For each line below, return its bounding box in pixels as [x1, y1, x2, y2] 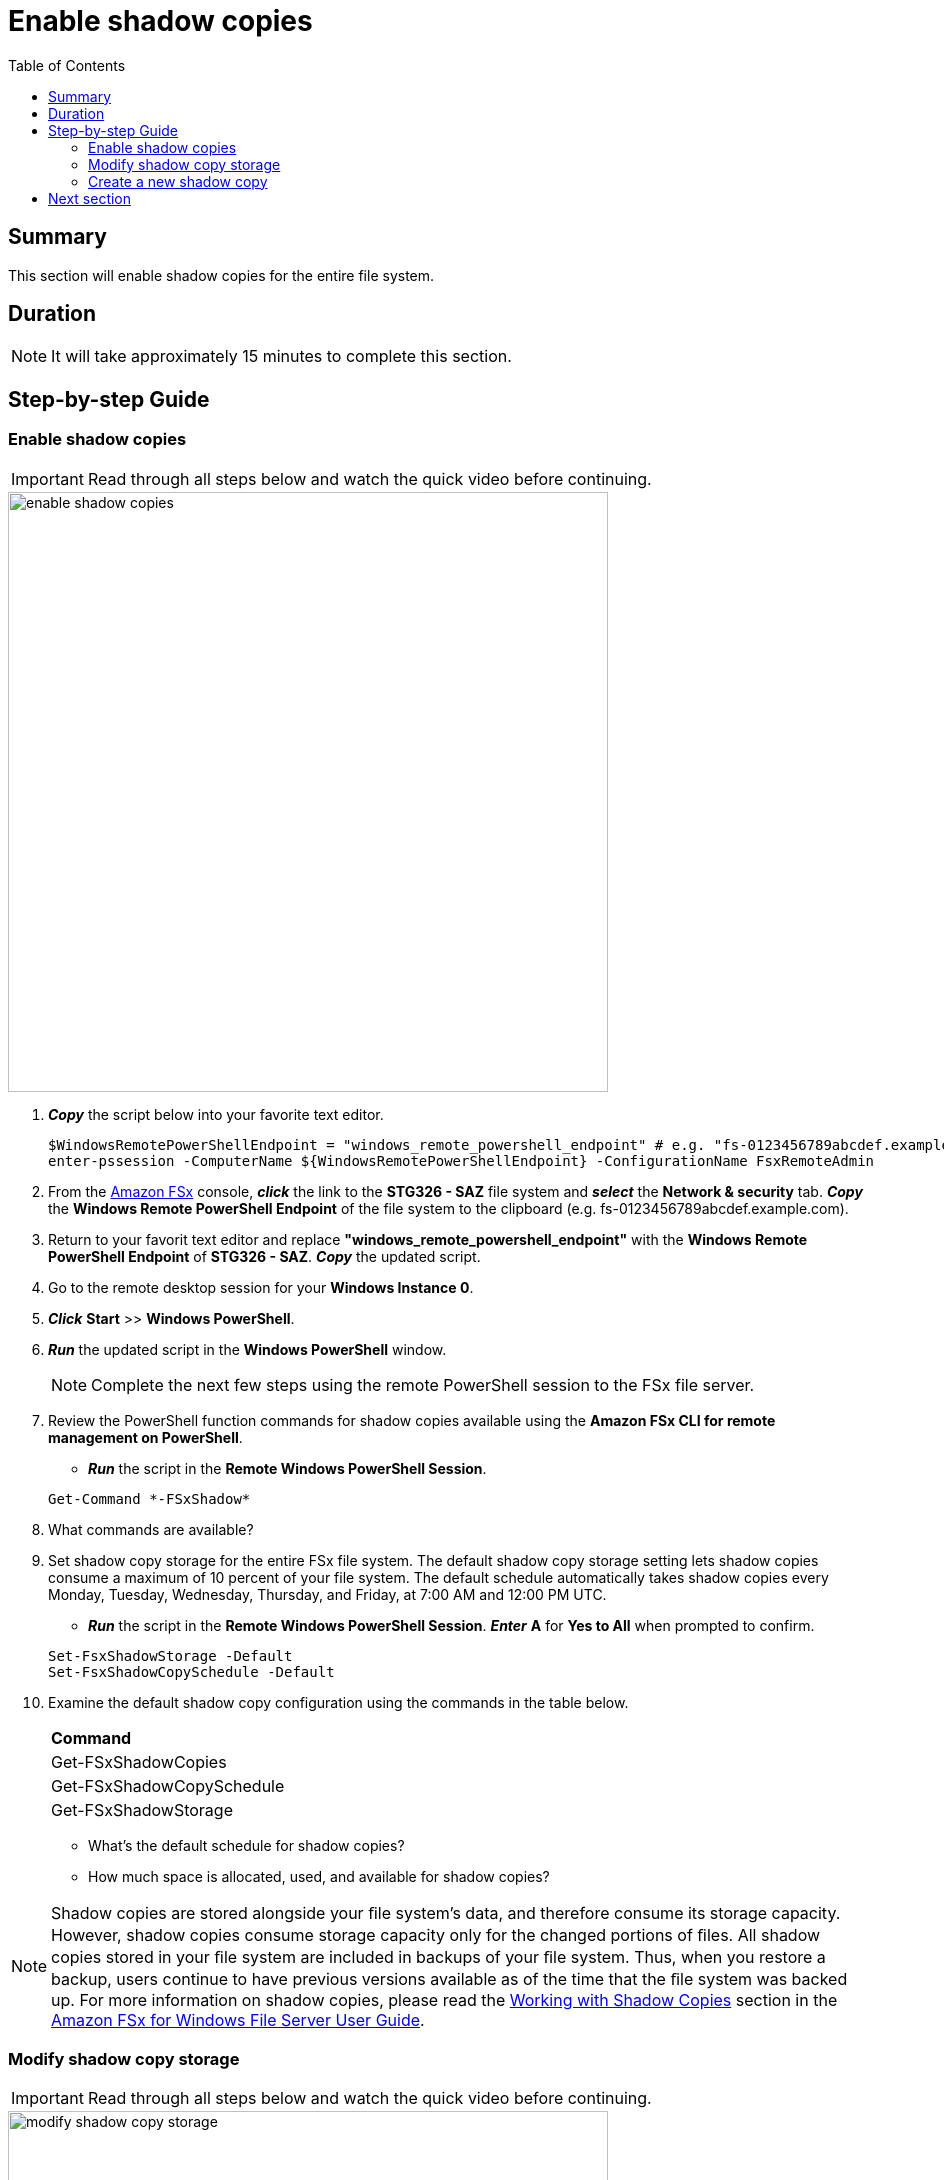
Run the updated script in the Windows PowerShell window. [48, 1340, 447, 1358]
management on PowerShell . [48, 1428, 243, 1446]
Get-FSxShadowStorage [51, 1799, 233, 1820]
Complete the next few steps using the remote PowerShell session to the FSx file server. [91, 1374, 755, 1395]
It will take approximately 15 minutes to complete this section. [51, 346, 512, 367]
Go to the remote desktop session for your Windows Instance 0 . [48, 1278, 474, 1296]
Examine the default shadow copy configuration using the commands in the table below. [48, 1693, 629, 1711]
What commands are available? [48, 1520, 254, 1538]
